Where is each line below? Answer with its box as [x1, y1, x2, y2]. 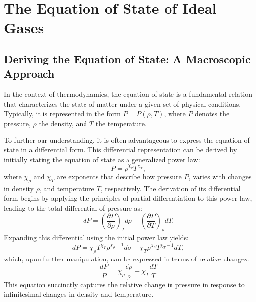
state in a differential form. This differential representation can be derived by [4, 144, 237, 155]
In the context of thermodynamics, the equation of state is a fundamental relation [4, 89, 252, 99]
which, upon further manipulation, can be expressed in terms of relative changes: [4, 253, 249, 263]
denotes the [195, 108, 230, 119]
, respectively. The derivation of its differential [100, 183, 241, 193]
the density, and [39, 118, 87, 128]
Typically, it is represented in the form [4, 108, 121, 119]
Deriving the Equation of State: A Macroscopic [4, 51, 251, 66]
